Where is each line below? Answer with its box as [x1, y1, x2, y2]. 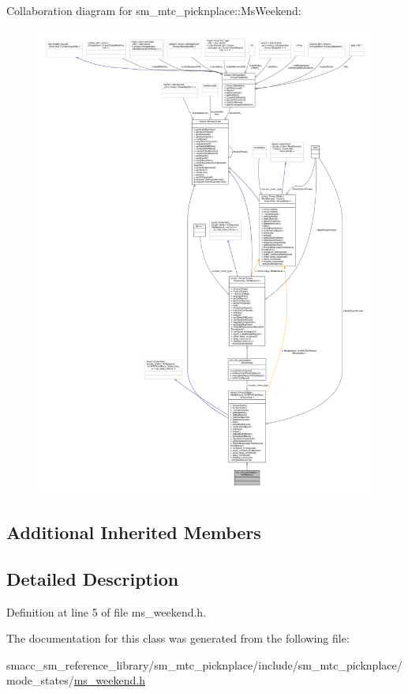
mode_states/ [6, 672, 74, 688]
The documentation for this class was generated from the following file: [6, 630, 350, 647]
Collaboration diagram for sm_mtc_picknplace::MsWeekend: [6, 2, 301, 18]
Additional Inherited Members [6, 520, 261, 545]
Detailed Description [6, 566, 179, 590]
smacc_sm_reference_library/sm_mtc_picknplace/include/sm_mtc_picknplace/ [6, 656, 402, 673]
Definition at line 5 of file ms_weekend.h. [6, 603, 207, 620]
